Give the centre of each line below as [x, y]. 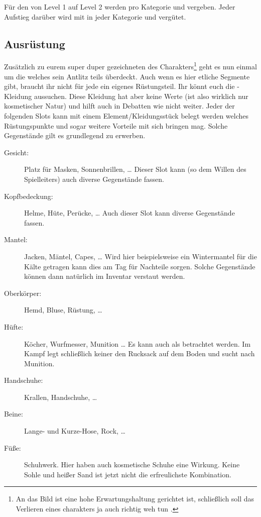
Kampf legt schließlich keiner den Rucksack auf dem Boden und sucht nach [140, 353]
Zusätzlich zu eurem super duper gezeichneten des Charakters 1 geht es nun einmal [130, 66]
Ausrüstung [35, 43]
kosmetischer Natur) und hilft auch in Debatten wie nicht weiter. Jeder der [119, 106]
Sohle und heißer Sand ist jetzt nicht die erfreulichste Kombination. [128, 474]
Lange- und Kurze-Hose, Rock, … [75, 431]
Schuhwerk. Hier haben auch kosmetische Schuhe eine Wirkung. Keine [132, 464]
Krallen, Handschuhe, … [61, 397]
